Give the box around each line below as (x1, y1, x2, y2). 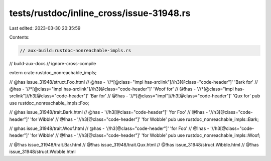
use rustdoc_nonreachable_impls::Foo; (9, 100, 90, 106)
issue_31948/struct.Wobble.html (9, 148, 76, 155)
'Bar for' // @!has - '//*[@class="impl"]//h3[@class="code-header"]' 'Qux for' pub (89, 93, 260, 99)
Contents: (9, 34, 30, 40)
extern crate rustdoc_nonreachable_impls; (9, 70, 97, 76)
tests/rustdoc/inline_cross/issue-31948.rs (9, 8, 191, 19)
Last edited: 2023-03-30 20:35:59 (9, 25, 81, 31)
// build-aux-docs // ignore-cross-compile (9, 60, 96, 66)
